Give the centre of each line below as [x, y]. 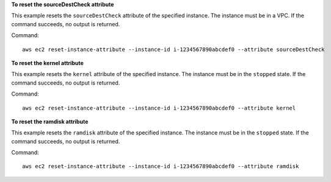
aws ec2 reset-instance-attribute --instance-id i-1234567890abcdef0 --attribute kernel [159, 108]
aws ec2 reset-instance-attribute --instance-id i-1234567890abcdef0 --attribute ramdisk [161, 166]
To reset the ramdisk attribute [50, 121]
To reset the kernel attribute [47, 63]
